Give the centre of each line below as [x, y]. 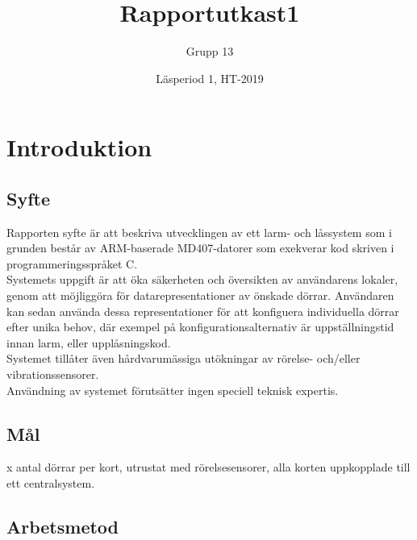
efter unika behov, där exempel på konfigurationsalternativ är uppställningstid [200, 327]
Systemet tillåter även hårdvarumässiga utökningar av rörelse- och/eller [183, 358]
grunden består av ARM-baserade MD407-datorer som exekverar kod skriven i [200, 248]
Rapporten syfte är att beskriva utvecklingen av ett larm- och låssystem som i [199, 232]
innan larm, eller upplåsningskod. [89, 342]
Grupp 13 [210, 51]
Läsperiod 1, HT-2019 [210, 78]
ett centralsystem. [51, 483]
